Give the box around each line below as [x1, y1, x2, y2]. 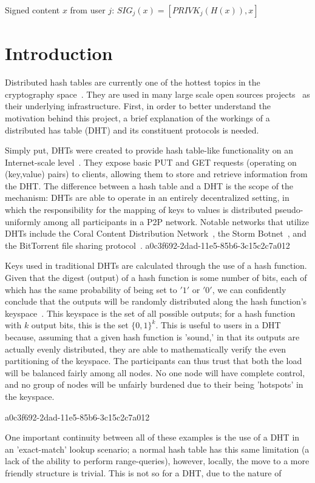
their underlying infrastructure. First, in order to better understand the [5, 100, 271, 112]
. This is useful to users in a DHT [155, 319, 281, 331]
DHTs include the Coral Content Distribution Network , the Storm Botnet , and [5, 227, 307, 240]
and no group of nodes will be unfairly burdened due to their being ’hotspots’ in [5, 378, 303, 391]
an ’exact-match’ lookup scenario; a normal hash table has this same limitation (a [5, 442, 310, 455]
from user [70, 4, 106, 16]
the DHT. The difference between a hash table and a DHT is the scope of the [5, 179, 294, 192]
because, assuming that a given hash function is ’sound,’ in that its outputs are [5, 331, 300, 343]
